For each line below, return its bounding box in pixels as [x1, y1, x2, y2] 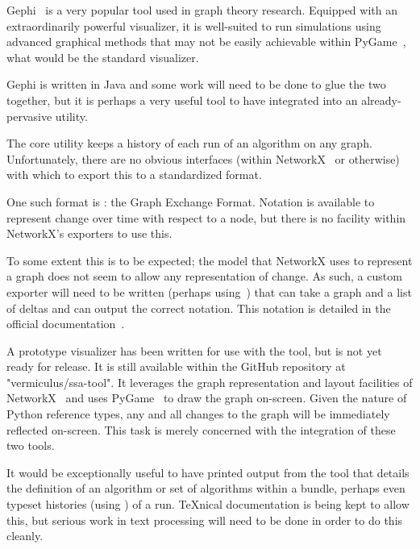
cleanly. [6, 527, 44, 544]
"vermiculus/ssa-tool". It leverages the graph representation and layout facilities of [6, 373, 413, 390]
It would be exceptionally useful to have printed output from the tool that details [6, 464, 410, 480]
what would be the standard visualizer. [6, 48, 199, 65]
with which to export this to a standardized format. [6, 166, 262, 183]
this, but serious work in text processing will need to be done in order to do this [6, 511, 403, 528]
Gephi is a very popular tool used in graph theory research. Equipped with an [6, 2, 397, 18]
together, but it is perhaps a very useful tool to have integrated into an [6, 91, 358, 108]
